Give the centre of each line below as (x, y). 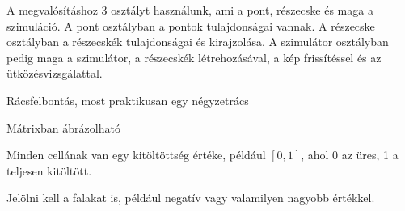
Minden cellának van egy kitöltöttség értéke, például (136, 155)
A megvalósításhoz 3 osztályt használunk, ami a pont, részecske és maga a (190, 10)
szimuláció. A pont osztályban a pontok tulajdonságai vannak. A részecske (191, 25)
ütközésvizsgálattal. (55, 73)
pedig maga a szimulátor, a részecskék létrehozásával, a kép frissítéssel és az (194, 57)
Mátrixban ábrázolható (63, 127)
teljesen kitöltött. (49, 170)
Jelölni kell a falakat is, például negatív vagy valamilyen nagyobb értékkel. (191, 198)
